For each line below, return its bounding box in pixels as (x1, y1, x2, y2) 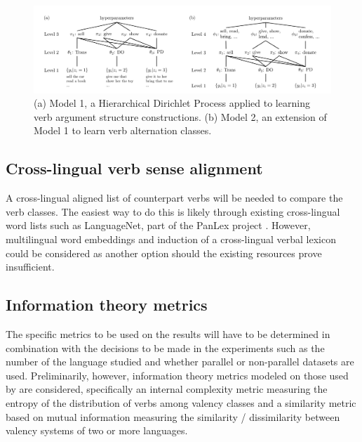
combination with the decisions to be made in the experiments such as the (6, 340, 325, 355)
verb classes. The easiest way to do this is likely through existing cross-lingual (6, 204, 340, 219)
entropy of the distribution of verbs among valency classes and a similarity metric (6, 395, 356, 410)
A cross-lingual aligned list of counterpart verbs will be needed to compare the (6, 190, 343, 205)
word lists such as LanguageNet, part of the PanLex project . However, (6, 218, 311, 233)
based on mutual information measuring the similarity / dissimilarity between (6, 409, 340, 424)
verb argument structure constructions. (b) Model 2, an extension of (34, 109, 327, 124)
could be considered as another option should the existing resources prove (6, 245, 322, 260)
